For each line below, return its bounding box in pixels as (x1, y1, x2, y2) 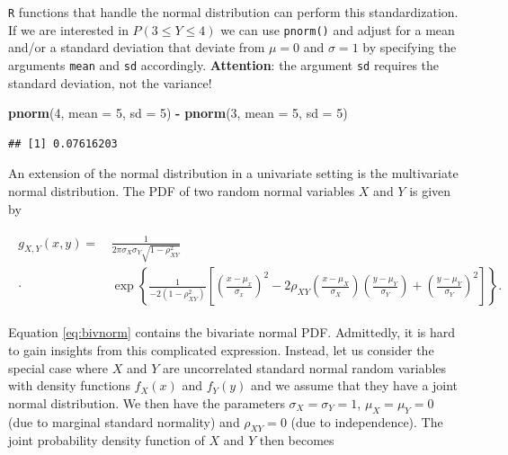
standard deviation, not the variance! (8, 73, 212, 92)
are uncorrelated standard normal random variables (162, 358, 447, 377)
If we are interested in (8, 20, 129, 39)
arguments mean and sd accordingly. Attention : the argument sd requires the (8, 55, 440, 74)
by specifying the (362, 38, 457, 57)
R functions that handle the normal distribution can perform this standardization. (8, 3, 459, 21)
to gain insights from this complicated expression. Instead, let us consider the (8, 341, 434, 360)
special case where (8, 358, 108, 377)
